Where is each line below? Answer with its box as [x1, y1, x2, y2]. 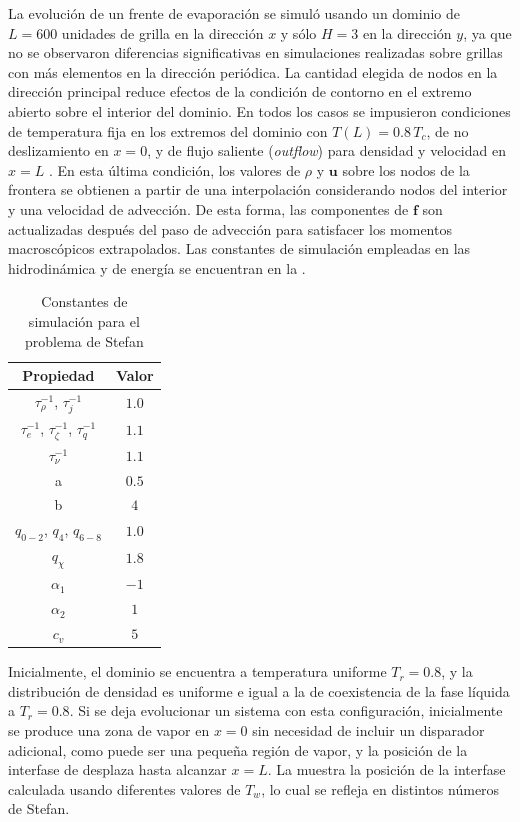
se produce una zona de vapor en [8, 719, 210, 740]
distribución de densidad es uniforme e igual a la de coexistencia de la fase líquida [8, 680, 510, 701]
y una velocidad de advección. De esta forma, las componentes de [8, 198, 409, 219]
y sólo [280, 22, 317, 43]
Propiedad [22, 365, 95, 386]
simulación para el [28, 310, 140, 331]
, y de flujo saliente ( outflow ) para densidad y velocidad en [147, 140, 506, 161]
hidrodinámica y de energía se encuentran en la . [8, 257, 306, 278]
